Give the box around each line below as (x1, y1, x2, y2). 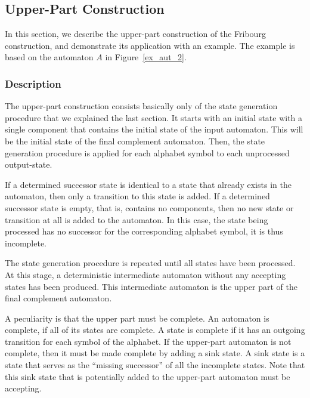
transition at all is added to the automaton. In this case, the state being (5, 213, 268, 226)
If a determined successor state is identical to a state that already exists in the (5, 178, 292, 190)
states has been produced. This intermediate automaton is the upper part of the (5, 280, 297, 292)
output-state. (5, 158, 52, 171)
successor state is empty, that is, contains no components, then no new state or (5, 201, 294, 214)
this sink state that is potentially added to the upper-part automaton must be (5, 370, 290, 382)
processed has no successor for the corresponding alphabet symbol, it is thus (5, 225, 283, 237)
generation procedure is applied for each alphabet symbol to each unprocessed (5, 146, 290, 159)
